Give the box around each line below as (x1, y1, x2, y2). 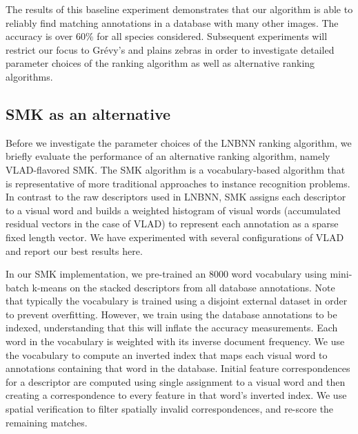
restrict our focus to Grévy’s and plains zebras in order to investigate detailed (6, 42, 335, 56)
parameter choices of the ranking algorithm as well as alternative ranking (6, 56, 315, 70)
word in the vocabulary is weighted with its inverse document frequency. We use (6, 334, 345, 349)
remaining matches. (6, 415, 88, 429)
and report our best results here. (6, 243, 143, 258)
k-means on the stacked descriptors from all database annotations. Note (32, 280, 335, 294)
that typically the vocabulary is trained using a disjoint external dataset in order (6, 293, 348, 308)
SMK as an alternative (6, 103, 171, 124)
